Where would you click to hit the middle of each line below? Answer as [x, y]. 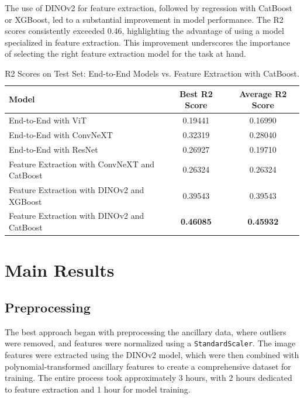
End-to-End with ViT [48, 120]
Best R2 [196, 93]
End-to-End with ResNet [53, 149]
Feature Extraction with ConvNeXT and [82, 164]
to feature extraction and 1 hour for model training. [98, 389]
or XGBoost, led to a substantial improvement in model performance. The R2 [144, 19]
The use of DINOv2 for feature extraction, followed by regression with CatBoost [149, 8]
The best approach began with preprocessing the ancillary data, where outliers [146, 331]
